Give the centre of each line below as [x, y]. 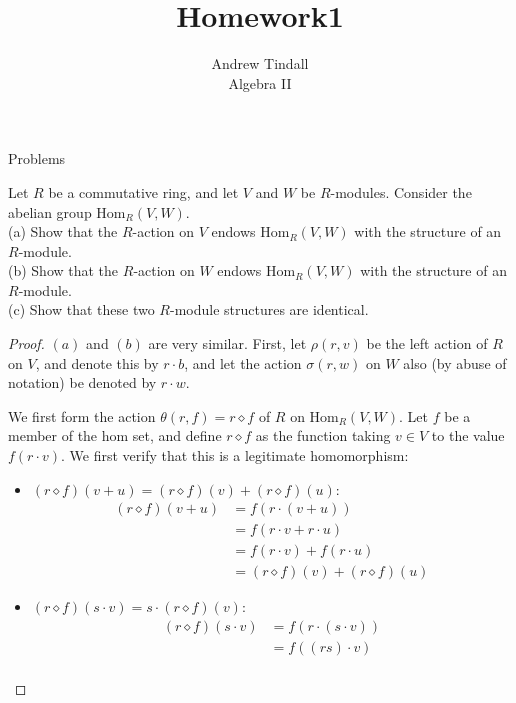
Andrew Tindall [260, 63]
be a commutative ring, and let [143, 191]
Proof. [26, 343]
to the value [468, 435]
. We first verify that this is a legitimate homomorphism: [235, 455]
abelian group [50, 211]
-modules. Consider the [401, 191]
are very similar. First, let [227, 343]
